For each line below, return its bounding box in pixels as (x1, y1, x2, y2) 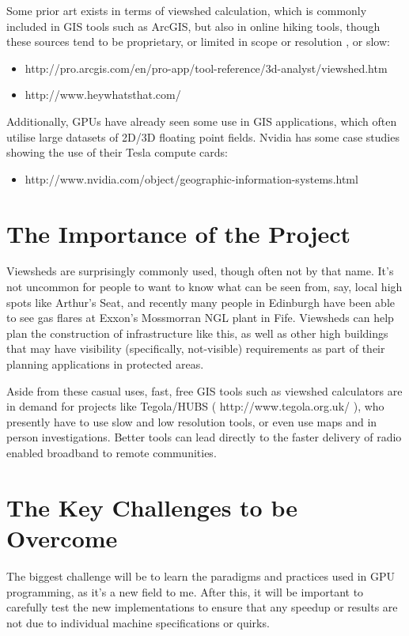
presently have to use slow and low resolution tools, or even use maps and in (6, 413, 377, 430)
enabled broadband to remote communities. (6, 445, 217, 460)
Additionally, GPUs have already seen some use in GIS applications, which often (6, 112, 397, 129)
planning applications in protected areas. (6, 356, 204, 373)
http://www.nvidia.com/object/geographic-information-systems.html (25, 170, 358, 187)
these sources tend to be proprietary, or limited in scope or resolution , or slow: (6, 33, 390, 50)
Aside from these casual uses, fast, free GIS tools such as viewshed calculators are (6, 382, 403, 399)
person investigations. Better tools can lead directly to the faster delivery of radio (6, 429, 402, 445)
